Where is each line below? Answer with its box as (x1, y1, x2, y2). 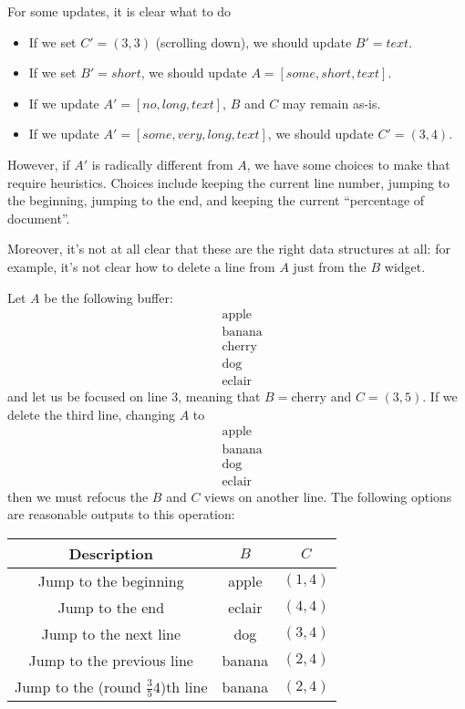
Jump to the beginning (37, 569, 184, 591)
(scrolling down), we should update (155, 32, 352, 51)
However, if (7, 154, 70, 173)
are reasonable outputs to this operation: (7, 505, 235, 524)
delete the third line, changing (7, 404, 176, 423)
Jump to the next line (41, 622, 181, 644)
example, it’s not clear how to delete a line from (7, 256, 275, 276)
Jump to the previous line (28, 649, 193, 671)
